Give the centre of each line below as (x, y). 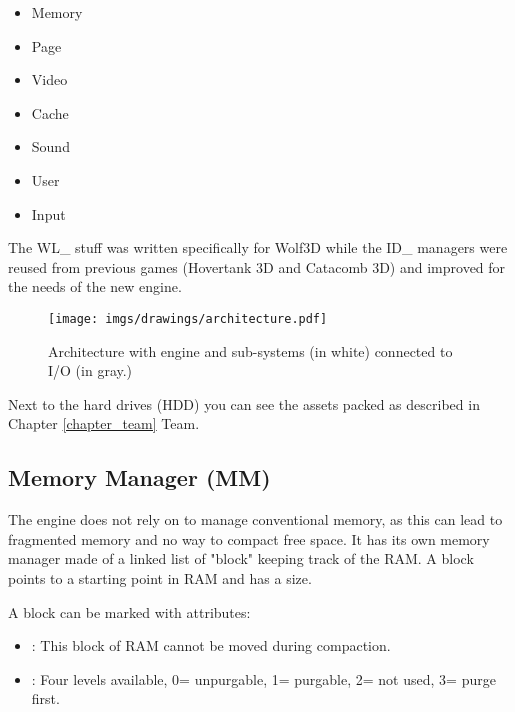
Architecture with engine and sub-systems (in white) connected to (250, 350)
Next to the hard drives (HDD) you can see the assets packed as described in (244, 403)
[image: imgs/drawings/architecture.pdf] (188, 318)
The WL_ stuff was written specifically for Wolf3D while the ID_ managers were (258, 247)
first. (45, 698)
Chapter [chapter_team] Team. (104, 423)
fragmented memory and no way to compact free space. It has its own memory (249, 538)
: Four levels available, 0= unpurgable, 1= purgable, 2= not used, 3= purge (263, 678)
